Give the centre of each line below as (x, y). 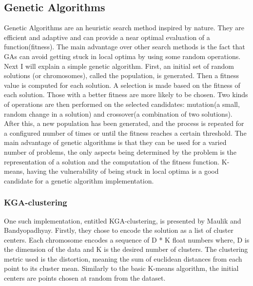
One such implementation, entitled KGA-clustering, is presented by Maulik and (123, 220)
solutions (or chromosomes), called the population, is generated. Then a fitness (122, 75)
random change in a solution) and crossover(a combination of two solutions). (118, 113)
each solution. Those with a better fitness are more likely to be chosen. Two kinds (126, 94)
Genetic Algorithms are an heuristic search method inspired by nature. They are (124, 28)
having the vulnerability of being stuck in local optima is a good (123, 171)
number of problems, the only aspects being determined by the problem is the (120, 152)
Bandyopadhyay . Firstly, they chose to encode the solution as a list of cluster (119, 230)
